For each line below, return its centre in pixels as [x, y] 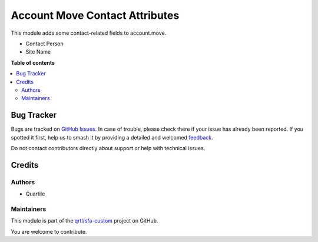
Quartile [35, 194]
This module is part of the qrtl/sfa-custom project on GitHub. [85, 221]
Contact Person [45, 44]
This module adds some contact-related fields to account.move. [89, 33]
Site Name [38, 52]
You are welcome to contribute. [49, 231]
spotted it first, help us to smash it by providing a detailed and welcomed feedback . [112, 137]
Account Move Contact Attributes [95, 15]
